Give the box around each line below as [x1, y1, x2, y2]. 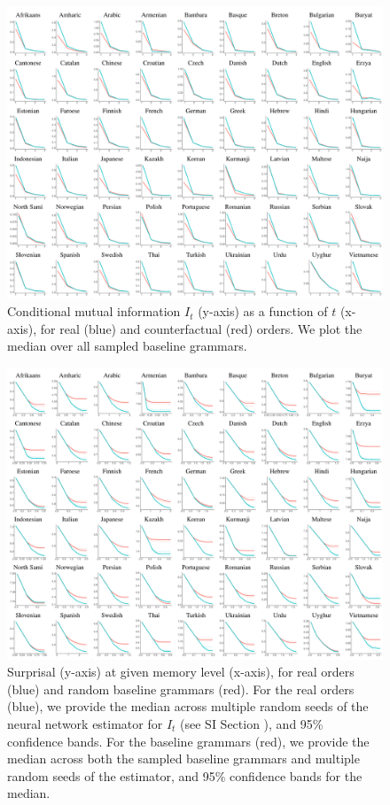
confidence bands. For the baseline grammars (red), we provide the [7, 731, 370, 750]
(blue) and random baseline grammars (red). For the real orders [7, 679, 355, 698]
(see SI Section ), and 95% [180, 714, 324, 732]
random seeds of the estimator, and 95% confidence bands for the [7, 766, 363, 785]
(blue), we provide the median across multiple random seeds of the [7, 697, 369, 716]
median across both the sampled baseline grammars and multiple [7, 749, 360, 768]
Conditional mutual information [7, 302, 181, 321]
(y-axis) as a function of [198, 302, 328, 321]
